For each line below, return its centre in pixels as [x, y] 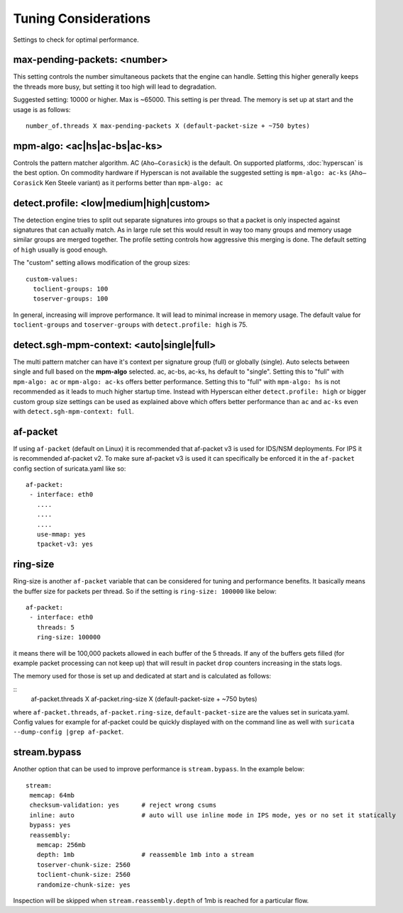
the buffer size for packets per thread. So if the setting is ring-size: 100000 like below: [145, 591]
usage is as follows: [42, 109]
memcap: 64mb [52, 795]
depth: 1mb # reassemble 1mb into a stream [145, 855]
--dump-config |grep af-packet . [68, 732]
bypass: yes [50, 825]
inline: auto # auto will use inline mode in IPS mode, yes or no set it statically [213, 815]
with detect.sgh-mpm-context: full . [73, 411]
